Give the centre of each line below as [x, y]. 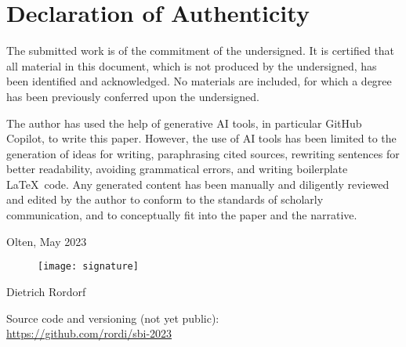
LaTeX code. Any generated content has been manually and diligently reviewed [198, 184]
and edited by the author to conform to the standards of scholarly [165, 199]
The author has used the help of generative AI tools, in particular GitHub [184, 123]
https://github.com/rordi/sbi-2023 [89, 333]
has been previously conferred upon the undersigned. [133, 96]
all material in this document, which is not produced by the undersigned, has [192, 65]
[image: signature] [88, 267]
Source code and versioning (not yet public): [113, 318]
